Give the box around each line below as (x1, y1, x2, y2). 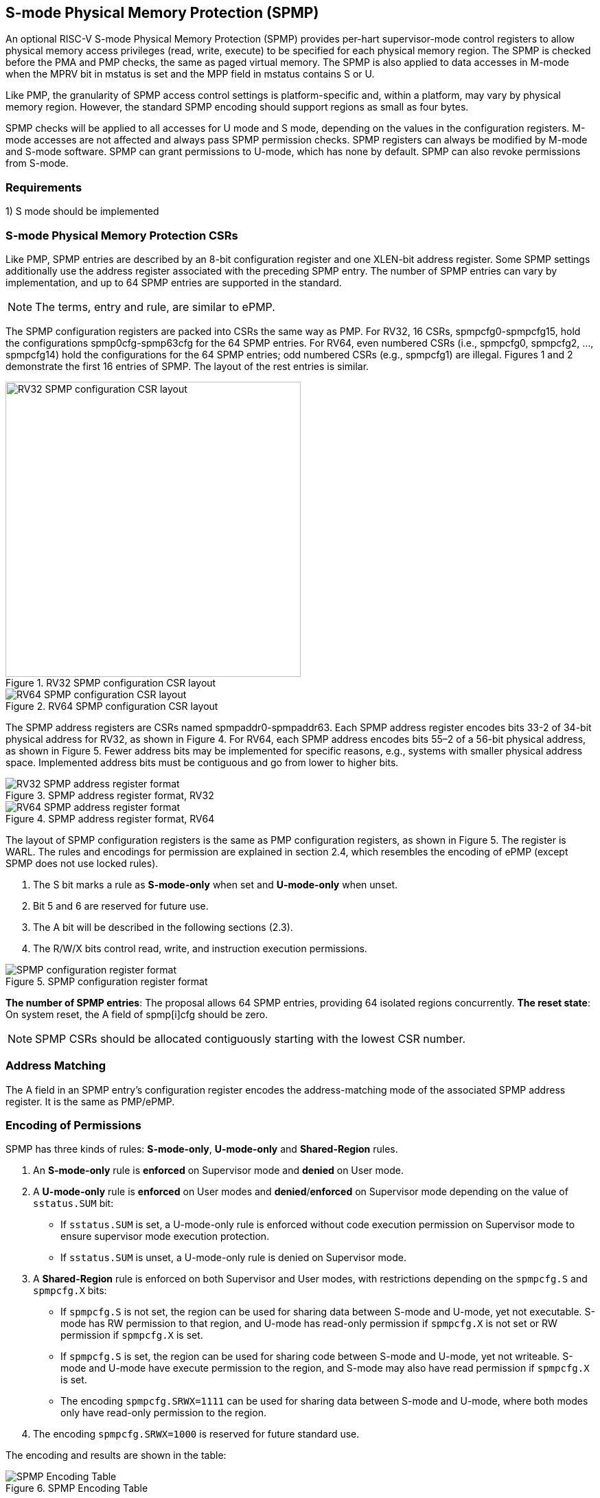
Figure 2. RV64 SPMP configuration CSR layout (5, 700, 218, 712)
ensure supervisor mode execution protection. (60, 1230, 270, 1243)
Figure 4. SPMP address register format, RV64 (5, 812, 215, 825)
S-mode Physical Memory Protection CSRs (5, 228, 238, 242)
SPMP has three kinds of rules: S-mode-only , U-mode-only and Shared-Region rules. (5, 1143, 398, 1155)
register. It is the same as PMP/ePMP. (5, 1095, 175, 1107)
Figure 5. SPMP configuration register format (5, 975, 208, 987)
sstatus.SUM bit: (33, 1197, 114, 1210)
